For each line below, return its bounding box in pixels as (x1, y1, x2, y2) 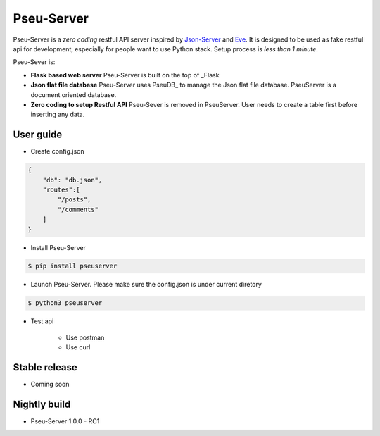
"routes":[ (42, 185, 80, 194)
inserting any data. (30, 110, 85, 119)
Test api (30, 317, 54, 325)
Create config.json (30, 147, 84, 156)
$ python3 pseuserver (27, 299, 103, 307)
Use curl (65, 343, 91, 351)
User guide (13, 129, 63, 141)
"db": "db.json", (42, 176, 103, 184)
